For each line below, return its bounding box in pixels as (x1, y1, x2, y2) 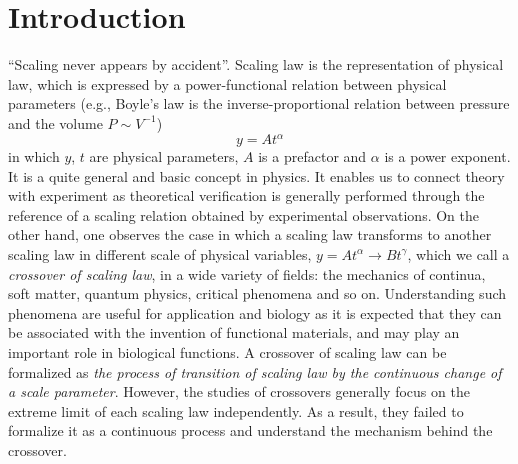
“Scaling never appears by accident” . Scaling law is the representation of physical (8, 54, 504, 75)
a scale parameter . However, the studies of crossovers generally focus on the (8, 381, 470, 402)
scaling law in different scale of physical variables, (8, 243, 312, 264)
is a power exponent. (384, 146, 511, 166)
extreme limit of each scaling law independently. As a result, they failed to (8, 400, 464, 421)
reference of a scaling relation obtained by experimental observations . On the (8, 204, 479, 225)
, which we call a (407, 243, 510, 264)
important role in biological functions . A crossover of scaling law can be (8, 341, 447, 362)
